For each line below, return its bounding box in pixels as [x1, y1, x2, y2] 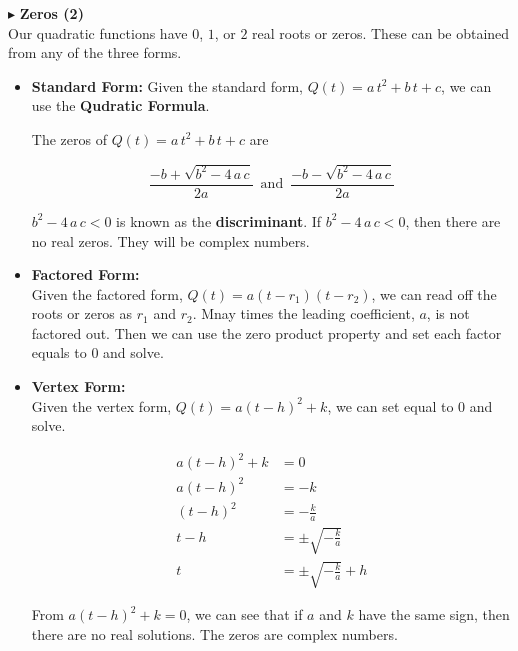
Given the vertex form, [31, 395, 172, 416]
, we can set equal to [327, 395, 454, 416]
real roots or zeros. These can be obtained [252, 22, 510, 43]
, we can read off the [371, 283, 497, 304]
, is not [426, 303, 470, 324]
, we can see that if [186, 604, 303, 625]
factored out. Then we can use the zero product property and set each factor [31, 322, 502, 343]
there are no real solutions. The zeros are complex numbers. [31, 624, 398, 645]
